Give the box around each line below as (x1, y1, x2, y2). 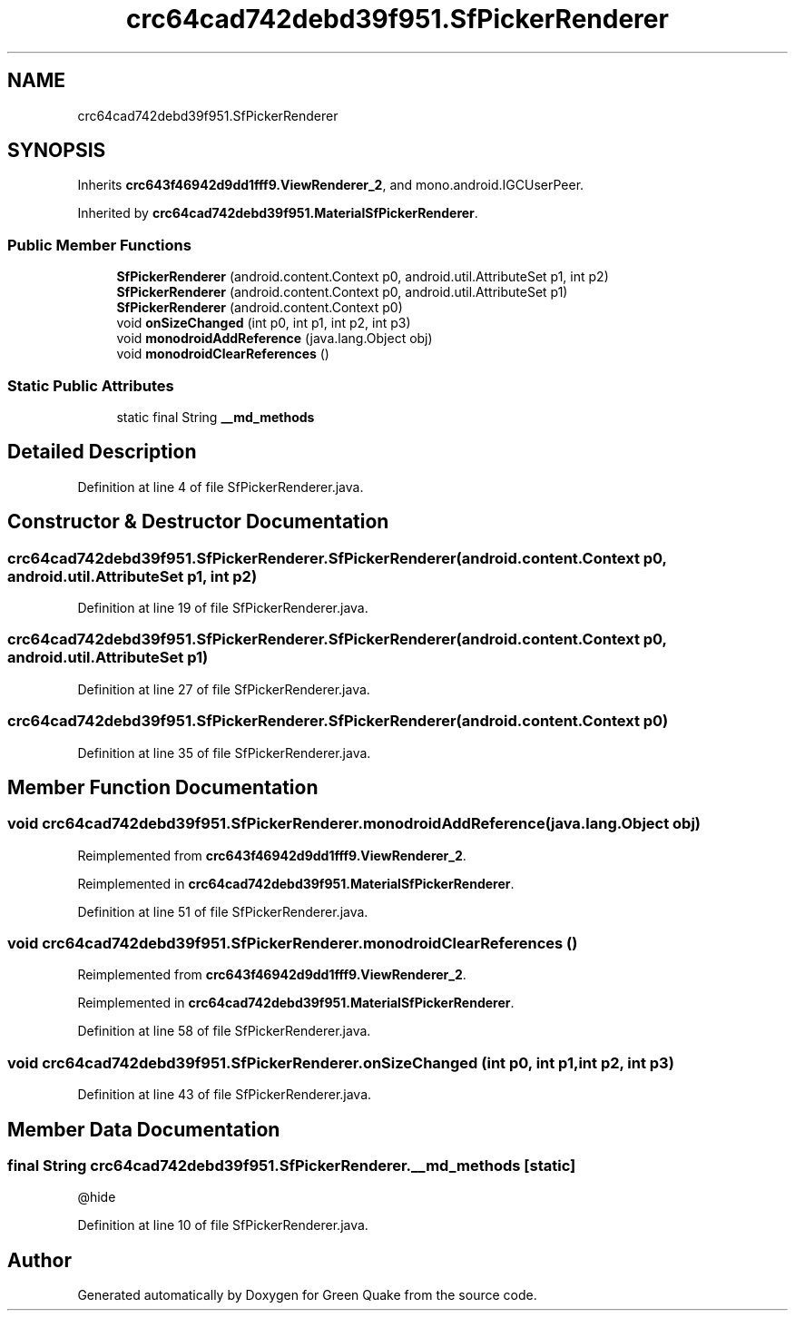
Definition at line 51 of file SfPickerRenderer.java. (77, 903, 368, 920)
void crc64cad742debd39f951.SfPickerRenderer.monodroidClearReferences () (7, 934, 578, 953)
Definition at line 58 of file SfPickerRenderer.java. (77, 1023, 371, 1039)
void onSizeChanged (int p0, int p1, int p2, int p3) (116, 315, 411, 331)
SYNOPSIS (7, 139, 106, 162)
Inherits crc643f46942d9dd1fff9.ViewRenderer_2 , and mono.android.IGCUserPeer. (77, 177, 584, 193)
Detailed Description (7, 440, 197, 464)
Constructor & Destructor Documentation (7, 510, 389, 534)
